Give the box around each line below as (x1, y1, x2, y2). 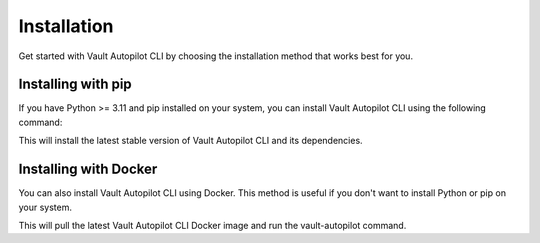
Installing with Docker (18, 161, 158, 178)
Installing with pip (18, 76, 132, 93)
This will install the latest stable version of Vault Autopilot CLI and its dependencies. (18, 135, 364, 147)
